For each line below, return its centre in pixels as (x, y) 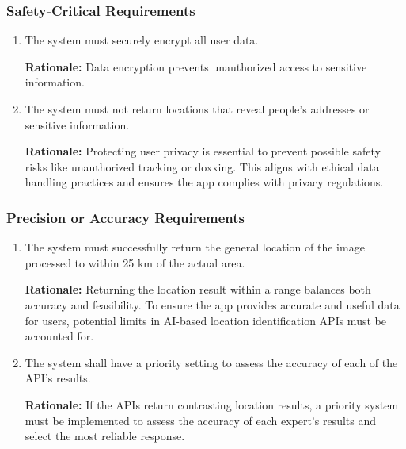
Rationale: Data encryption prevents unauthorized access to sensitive (196, 66)
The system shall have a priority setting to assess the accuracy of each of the (211, 362)
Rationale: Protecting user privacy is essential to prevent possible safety (203, 151)
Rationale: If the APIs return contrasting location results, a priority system (212, 404)
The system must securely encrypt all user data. (142, 40)
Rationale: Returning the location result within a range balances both (198, 289)
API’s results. (58, 378)
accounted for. (59, 336)
